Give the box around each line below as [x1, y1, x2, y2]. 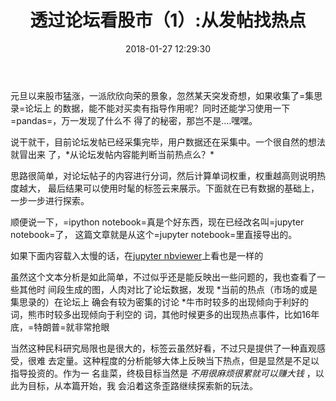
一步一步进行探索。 [10, 194, 90, 206]
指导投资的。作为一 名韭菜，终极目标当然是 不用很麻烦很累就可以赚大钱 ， [10, 367, 316, 379]
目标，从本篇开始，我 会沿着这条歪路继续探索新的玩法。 [27, 379, 258, 391]
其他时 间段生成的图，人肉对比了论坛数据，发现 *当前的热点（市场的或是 [18, 283, 318, 295]
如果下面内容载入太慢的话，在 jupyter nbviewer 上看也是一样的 [10, 249, 264, 261]
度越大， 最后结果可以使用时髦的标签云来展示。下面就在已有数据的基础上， [10, 182, 320, 194]
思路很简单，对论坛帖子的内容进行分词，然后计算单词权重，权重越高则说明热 [10, 169, 326, 181]
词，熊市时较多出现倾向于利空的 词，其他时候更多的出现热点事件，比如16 [10, 308, 312, 320]
